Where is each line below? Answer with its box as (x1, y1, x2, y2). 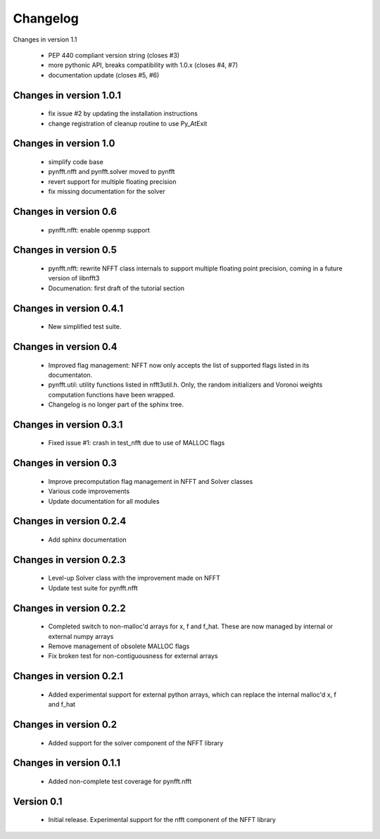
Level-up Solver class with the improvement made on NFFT (48, 574, 221, 583)
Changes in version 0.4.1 (13, 302, 124, 314)
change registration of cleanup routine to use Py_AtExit (48, 119, 208, 128)
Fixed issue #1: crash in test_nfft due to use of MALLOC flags (48, 439, 225, 447)
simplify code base (48, 157, 103, 166)
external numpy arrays (48, 632, 114, 640)
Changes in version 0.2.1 (13, 670, 123, 683)
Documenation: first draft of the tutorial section (48, 284, 184, 292)
